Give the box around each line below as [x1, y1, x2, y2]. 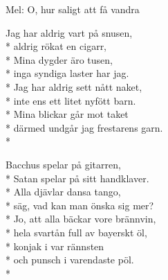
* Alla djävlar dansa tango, [6, 184, 121, 199]
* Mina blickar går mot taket [6, 107, 129, 121]
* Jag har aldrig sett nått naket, [6, 79, 142, 94]
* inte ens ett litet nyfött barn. [6, 93, 136, 107]
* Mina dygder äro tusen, [6, 52, 113, 67]
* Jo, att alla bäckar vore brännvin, [6, 211, 156, 226]
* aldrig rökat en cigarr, [6, 39, 107, 53]
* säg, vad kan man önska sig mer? [6, 198, 154, 212]
